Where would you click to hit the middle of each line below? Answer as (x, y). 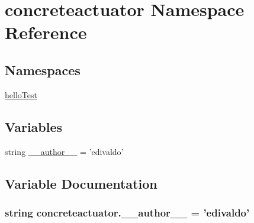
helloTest (21, 94)
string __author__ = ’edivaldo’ (64, 151)
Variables (34, 126)
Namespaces (43, 70)
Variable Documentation (81, 183)
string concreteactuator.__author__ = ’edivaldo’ (127, 212)
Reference (46, 32)
